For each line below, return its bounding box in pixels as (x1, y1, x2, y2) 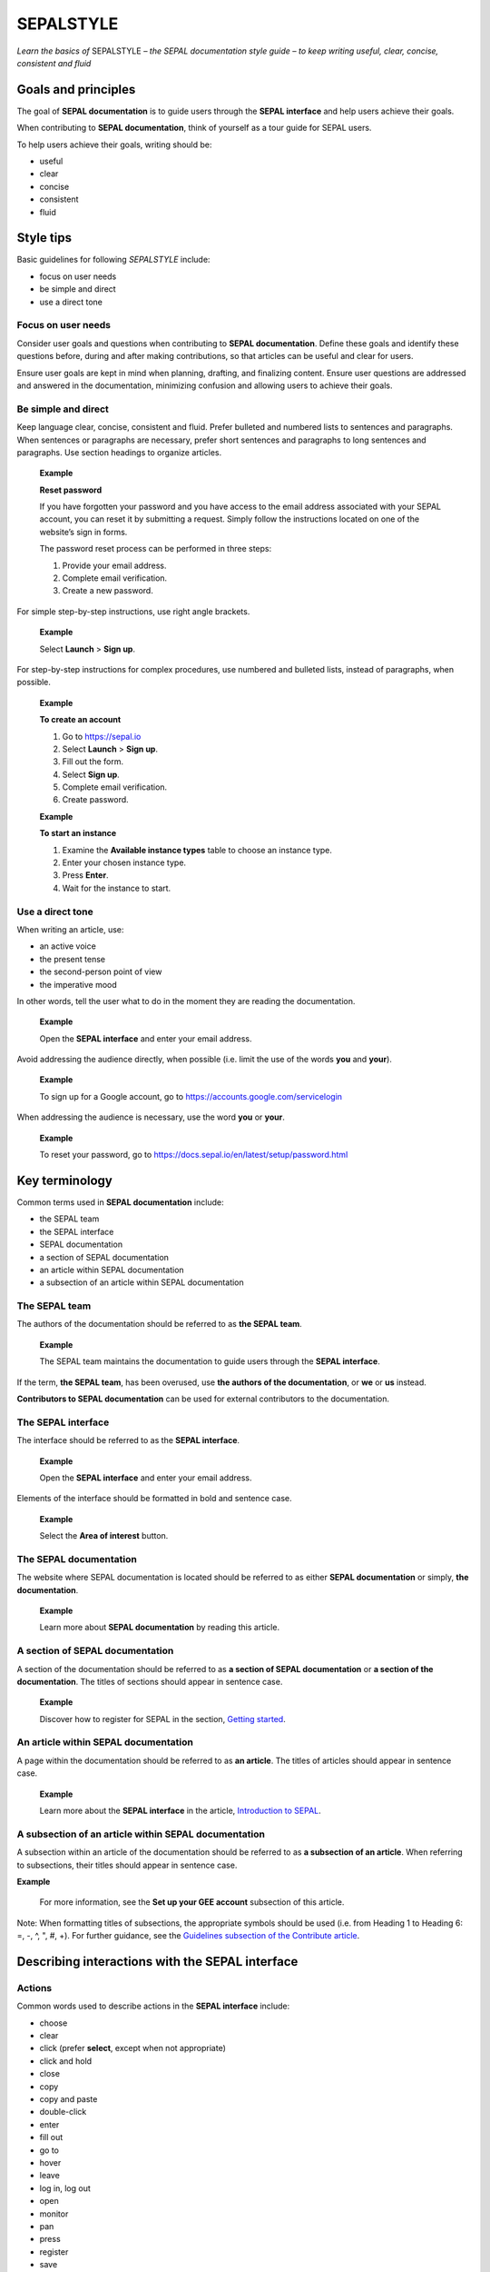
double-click (39, 2107, 87, 2118)
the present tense (39, 953, 106, 964)
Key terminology (16, 1172, 113, 1188)
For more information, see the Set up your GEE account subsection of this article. (39, 1897, 345, 1908)
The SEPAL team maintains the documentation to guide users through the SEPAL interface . (39, 1356, 380, 1367)
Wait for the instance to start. (62, 882, 171, 893)
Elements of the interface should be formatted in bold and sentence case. (16, 1493, 292, 1504)
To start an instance (39, 828, 117, 839)
